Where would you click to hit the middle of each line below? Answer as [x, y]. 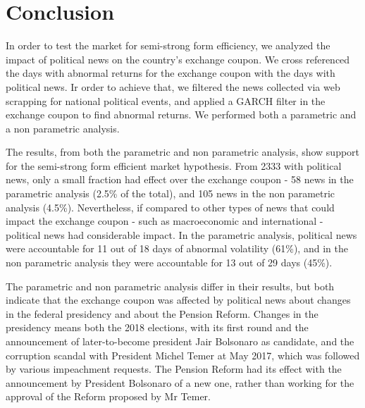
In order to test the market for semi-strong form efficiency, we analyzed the [168, 45]
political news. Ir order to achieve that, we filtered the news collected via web [173, 86]
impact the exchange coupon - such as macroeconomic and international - [165, 221]
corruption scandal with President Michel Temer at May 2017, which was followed [183, 355]
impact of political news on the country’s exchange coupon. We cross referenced [178, 59]
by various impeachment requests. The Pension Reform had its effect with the [174, 369]
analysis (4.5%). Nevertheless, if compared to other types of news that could [170, 207]
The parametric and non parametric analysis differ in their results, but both [170, 286]
